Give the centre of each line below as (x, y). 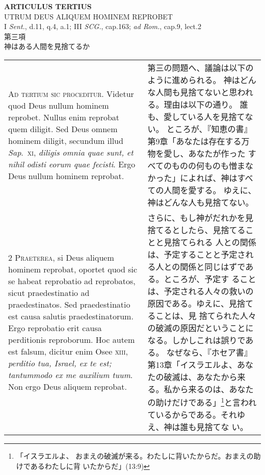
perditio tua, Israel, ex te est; (60, 363)
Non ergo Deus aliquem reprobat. (68, 387)
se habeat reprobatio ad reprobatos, (72, 281)
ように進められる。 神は (194, 80)
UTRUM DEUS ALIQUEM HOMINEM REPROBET (88, 16)
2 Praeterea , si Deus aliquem (61, 258)
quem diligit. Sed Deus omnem (63, 129)
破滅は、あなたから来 (205, 377)
